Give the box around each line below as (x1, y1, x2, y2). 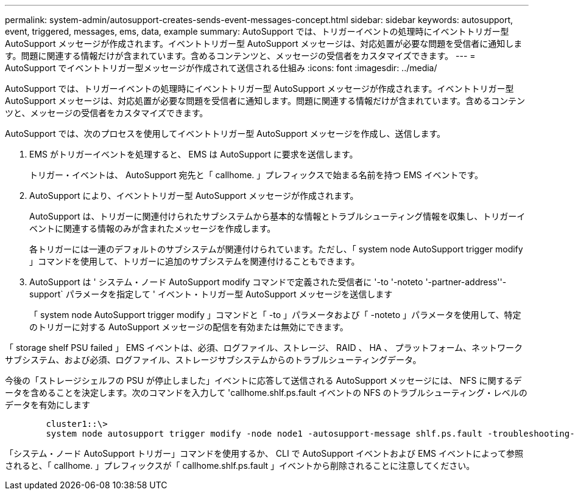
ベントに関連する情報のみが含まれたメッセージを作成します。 (29, 223, 276, 234)
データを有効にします (5, 400, 90, 410)
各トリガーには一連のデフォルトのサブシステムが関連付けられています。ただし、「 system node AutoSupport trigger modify (29, 244, 523, 254)
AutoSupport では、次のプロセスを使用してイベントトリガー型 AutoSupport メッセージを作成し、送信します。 (5, 128, 445, 139)
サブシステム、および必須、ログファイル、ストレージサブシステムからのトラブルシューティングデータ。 (5, 355, 422, 365)
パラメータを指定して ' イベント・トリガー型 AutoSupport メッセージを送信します (65, 289, 393, 299)
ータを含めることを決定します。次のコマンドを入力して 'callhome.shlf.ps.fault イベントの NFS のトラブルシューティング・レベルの (5, 387, 527, 398)
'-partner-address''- (425, 277, 507, 287)
